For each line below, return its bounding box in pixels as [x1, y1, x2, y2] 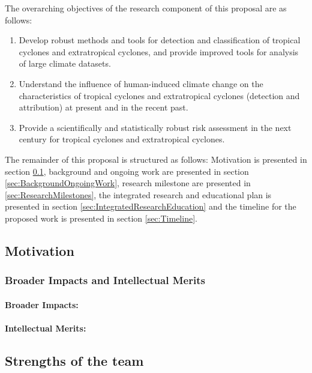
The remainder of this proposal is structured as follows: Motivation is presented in [5, 153, 307, 165]
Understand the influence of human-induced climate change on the [19, 77, 263, 89]
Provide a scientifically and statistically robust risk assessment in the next [19, 121, 292, 133]
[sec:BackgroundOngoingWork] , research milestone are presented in [5, 177, 251, 189]
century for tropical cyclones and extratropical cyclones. [19, 133, 225, 145]
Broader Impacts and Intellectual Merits [5, 273, 205, 288]
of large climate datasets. [19, 57, 111, 70]
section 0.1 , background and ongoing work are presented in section [5, 165, 249, 177]
